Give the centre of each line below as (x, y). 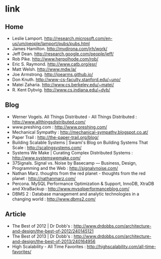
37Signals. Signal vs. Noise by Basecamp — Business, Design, (74, 163)
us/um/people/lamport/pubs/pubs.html (51, 44)
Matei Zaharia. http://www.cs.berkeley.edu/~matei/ (63, 85)
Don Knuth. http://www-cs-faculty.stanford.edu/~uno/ (66, 79)
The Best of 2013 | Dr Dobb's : (42, 236)
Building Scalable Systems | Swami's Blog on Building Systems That (80, 142)
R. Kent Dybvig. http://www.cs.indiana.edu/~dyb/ (61, 90)
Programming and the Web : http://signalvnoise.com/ (65, 168)
